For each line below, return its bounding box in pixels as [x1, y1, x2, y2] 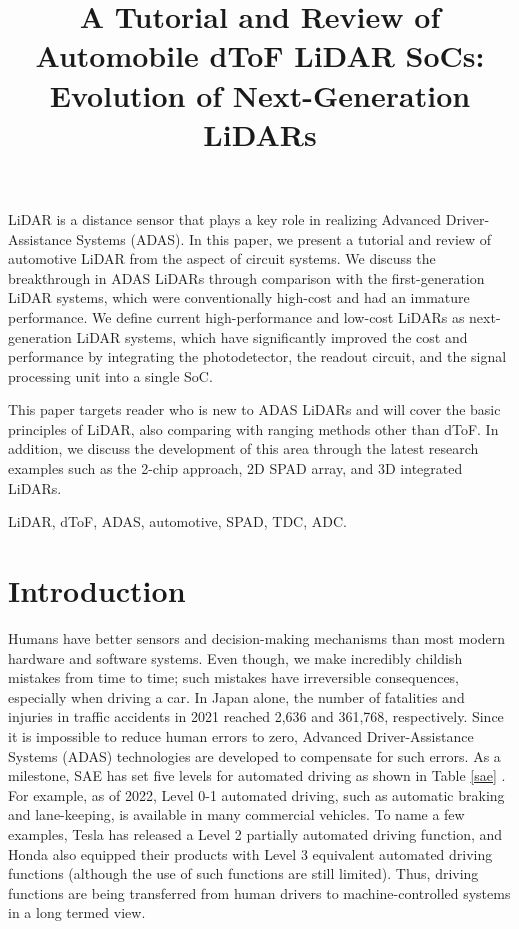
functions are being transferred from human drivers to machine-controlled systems [8, 882, 511, 903]
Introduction [8, 570, 186, 611]
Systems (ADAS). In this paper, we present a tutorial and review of [76, 228, 492, 249]
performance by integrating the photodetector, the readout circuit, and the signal [8, 346, 507, 367]
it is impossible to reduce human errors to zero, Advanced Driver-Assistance [8, 725, 474, 746]
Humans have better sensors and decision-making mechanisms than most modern [8, 627, 505, 648]
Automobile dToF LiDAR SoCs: [35, 35, 485, 76]
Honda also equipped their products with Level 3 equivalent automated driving [8, 843, 493, 864]
